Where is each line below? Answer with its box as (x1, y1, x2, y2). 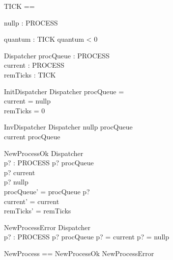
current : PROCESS (4, 60, 64, 70)
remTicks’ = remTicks (4, 206, 71, 216)
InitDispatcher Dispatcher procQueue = (4, 86, 124, 96)
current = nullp (4, 96, 51, 106)
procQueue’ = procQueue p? (4, 186, 90, 196)
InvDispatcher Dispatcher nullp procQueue (4, 122, 133, 132)
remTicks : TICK (4, 69, 56, 79)
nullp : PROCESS (4, 17, 58, 27)
